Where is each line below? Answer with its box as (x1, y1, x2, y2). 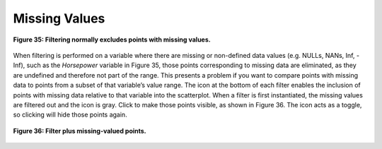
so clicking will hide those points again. (13, 110, 127, 119)
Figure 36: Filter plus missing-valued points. (13, 126, 146, 135)
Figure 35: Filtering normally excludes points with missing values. (13, 35, 212, 44)
